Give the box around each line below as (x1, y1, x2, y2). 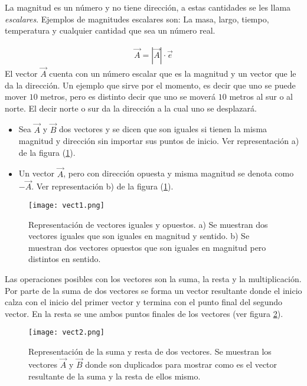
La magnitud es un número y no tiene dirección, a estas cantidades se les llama (5, 1, 291, 13)
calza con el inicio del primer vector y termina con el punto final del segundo (5, 296, 282, 308)
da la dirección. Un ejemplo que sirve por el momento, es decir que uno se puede (5, 78, 296, 91)
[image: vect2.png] (28, 328, 104, 337)
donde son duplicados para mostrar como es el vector (85, 358, 277, 370)
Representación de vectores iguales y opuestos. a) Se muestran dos (28, 218, 268, 230)
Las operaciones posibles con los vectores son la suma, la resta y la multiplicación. (5, 273, 302, 285)
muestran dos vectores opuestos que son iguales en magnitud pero (28, 241, 266, 253)
